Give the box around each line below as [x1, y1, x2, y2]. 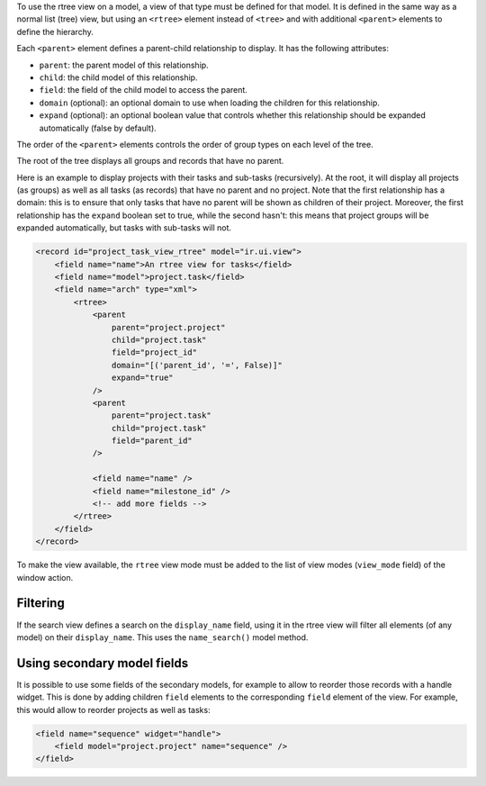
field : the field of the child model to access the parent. [39, 85, 247, 95]
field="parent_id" [111, 436, 193, 446]
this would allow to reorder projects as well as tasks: [16, 704, 211, 715]
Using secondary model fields [16, 655, 189, 671]
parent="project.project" [111, 322, 226, 332]
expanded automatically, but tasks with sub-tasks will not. [16, 222, 232, 233]
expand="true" [111, 373, 175, 383]
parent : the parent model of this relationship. [39, 59, 209, 70]
